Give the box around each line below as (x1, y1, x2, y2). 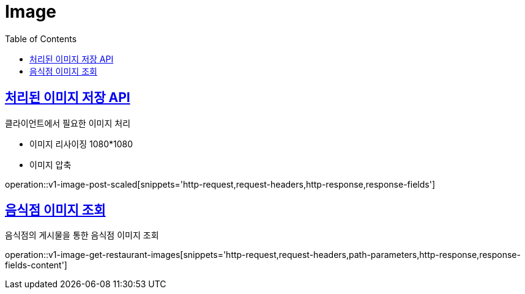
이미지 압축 (29, 159, 72, 170)
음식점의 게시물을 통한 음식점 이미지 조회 (5, 230, 159, 241)
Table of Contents (5, 33, 77, 44)
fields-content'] (5, 260, 67, 271)
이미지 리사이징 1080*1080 (29, 138, 133, 149)
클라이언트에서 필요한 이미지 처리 (5, 117, 131, 128)
